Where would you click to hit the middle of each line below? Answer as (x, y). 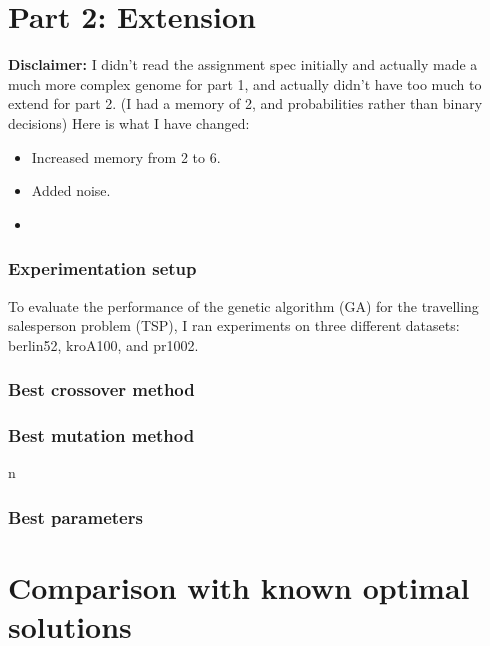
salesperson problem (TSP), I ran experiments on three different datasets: (234, 325)
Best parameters (75, 516)
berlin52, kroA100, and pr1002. (103, 344)
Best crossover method (101, 389)
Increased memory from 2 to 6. (126, 156)
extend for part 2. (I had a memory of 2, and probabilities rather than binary (245, 103)
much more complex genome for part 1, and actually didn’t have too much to (245, 83)
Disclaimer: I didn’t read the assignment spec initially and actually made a (243, 64)
